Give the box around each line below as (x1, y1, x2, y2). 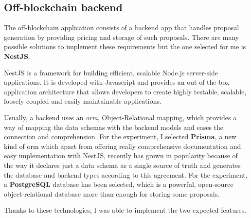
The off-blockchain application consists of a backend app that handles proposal (4, 22, 239, 33)
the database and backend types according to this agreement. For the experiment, (4, 169, 248, 180)
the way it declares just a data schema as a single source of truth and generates (4, 160, 241, 170)
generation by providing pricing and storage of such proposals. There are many (4, 32, 239, 42)
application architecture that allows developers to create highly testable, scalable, (4, 86, 247, 96)
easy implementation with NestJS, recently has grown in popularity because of (4, 150, 238, 161)
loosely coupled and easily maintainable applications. (4, 96, 161, 106)
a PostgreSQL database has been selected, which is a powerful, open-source (4, 179, 233, 189)
